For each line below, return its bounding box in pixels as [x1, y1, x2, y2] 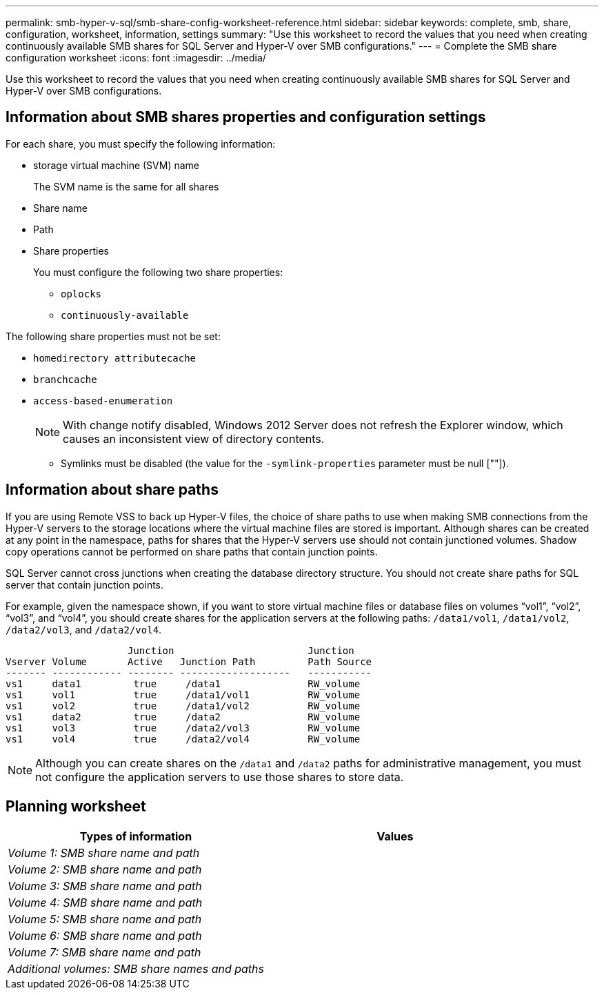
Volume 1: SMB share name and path [8, 845, 200, 860]
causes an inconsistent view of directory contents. [63, 431, 325, 446]
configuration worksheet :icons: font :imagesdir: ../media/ [6, 52, 266, 63]
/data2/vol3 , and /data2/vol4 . [6, 623, 162, 636]
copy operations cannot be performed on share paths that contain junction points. [6, 545, 378, 558]
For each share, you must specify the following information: [6, 137, 276, 150]
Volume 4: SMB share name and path [8, 895, 203, 909]
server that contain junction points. [6, 578, 164, 591]
